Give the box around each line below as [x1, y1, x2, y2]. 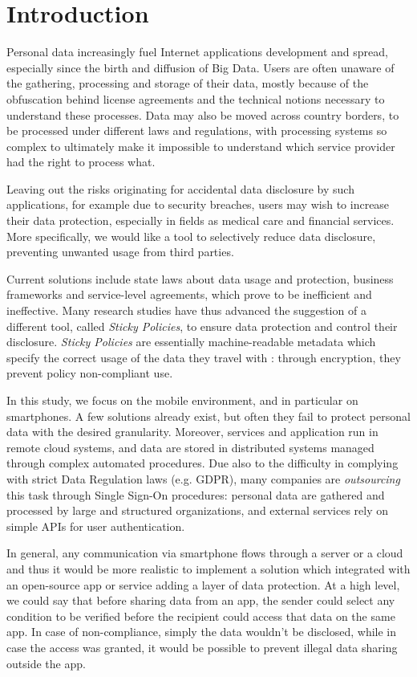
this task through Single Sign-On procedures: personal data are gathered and [6, 486, 385, 503]
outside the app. [6, 655, 86, 671]
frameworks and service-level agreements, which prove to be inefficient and [6, 286, 372, 303]
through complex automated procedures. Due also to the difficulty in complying [6, 455, 399, 471]
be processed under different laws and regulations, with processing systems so [6, 122, 387, 139]
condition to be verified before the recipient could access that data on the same [6, 607, 395, 624]
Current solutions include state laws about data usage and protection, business [6, 270, 394, 287]
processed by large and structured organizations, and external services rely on [6, 502, 388, 519]
